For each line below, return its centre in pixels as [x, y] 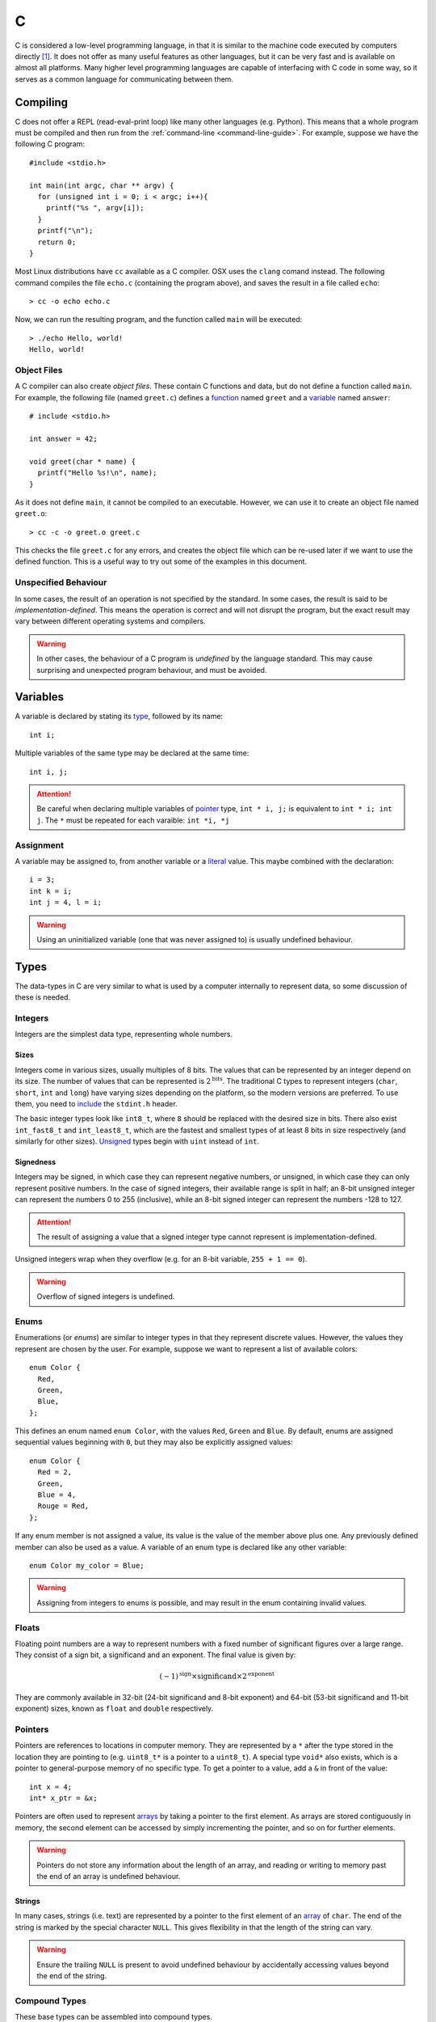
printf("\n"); [65, 231]
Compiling [42, 102]
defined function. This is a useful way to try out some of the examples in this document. [161, 561]
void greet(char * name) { [83, 461]
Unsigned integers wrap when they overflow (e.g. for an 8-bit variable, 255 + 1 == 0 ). [161, 1259]
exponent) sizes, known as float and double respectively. [114, 1709]
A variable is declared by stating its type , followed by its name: [119, 717]
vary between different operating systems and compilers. [110, 621]
